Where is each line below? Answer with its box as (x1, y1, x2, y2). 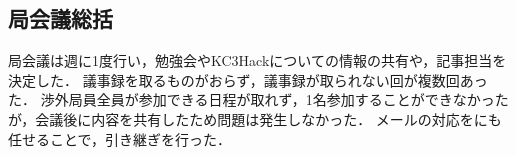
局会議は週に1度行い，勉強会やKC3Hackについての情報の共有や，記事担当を (8, 50, 507, 71)
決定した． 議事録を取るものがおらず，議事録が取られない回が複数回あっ (8, 69, 488, 90)
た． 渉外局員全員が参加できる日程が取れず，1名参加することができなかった (8, 89, 509, 110)
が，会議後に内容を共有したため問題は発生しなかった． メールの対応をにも (8, 108, 502, 129)
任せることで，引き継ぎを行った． (8, 128, 232, 149)
